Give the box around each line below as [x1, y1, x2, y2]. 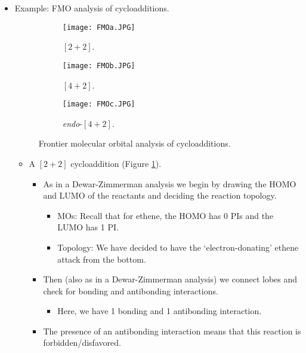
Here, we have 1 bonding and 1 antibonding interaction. [57, 305, 262, 317]
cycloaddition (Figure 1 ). [70, 157, 162, 169]
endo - [62, 117, 83, 129]
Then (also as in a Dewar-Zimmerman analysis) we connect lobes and [43, 273, 298, 285]
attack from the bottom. [57, 252, 146, 265]
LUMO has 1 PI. [57, 221, 119, 233]
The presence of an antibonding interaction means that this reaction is [43, 324, 301, 337]
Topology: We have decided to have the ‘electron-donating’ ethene [57, 241, 299, 253]
